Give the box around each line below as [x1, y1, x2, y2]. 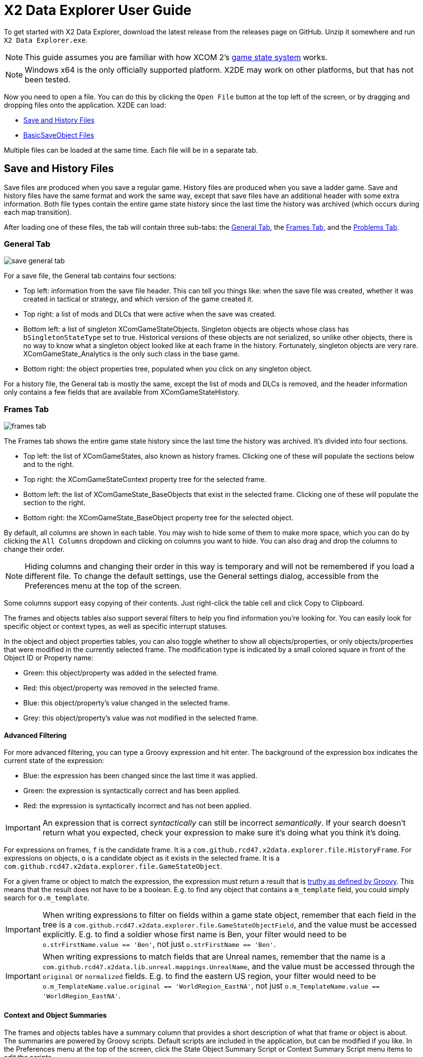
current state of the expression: [4, 756, 104, 765]
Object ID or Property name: [4, 654, 94, 662]
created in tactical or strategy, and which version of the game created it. [23, 295, 253, 304]
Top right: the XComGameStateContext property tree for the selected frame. [23, 475, 266, 484]
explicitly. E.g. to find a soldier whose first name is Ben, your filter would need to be [42, 929, 347, 940]
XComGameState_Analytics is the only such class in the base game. [23, 350, 240, 358]
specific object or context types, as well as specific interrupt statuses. [4, 622, 228, 631]
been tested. [25, 74, 71, 84]
